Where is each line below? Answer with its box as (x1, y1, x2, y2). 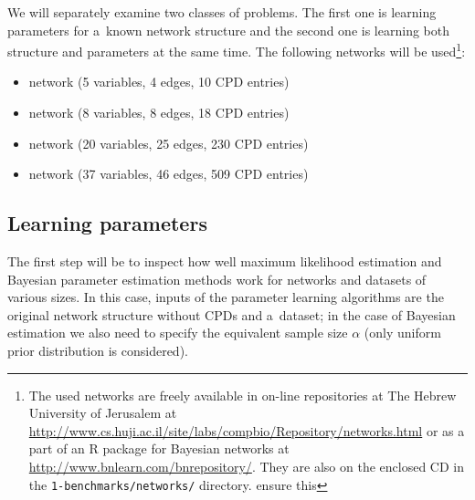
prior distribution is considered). (7, 340, 188, 359)
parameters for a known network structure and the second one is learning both (7, 20, 449, 39)
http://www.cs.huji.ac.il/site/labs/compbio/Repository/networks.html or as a (28, 421, 465, 440)
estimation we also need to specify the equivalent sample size (7, 323, 348, 342)
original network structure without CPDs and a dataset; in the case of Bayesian (7, 305, 456, 324)
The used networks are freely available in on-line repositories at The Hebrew (28, 385, 457, 404)
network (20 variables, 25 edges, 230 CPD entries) (28, 133, 309, 152)
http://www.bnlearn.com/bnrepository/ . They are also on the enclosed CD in (28, 456, 465, 475)
